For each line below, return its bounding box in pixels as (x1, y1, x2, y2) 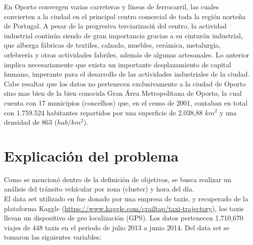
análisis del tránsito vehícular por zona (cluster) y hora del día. (4, 184, 195, 194)
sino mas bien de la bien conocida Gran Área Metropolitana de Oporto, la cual (4, 88, 242, 98)
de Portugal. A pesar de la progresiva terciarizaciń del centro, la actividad (4, 21, 227, 31)
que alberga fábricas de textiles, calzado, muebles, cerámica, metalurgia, (4, 40, 221, 50)
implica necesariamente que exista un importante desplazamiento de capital (4, 59, 231, 69)
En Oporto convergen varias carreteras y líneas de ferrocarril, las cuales (4, 1, 219, 11)
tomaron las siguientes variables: (4, 232, 101, 242)
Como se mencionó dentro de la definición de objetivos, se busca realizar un (4, 174, 231, 184)
